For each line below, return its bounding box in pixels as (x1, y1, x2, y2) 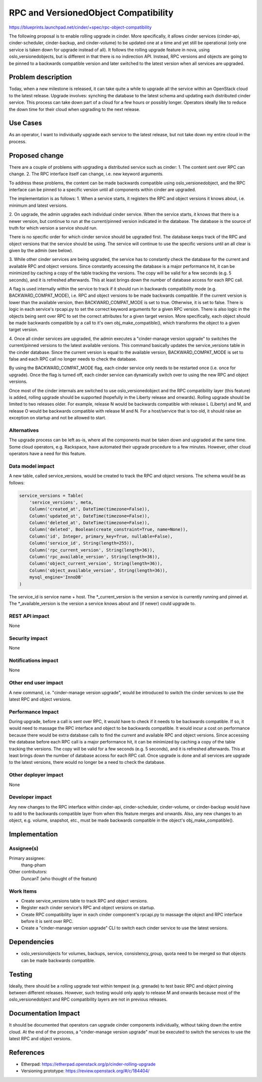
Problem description (9, 73, 72, 81)
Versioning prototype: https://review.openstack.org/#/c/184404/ (21, 1068, 150, 1074)
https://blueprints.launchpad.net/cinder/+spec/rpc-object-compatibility (9, 24, 152, 30)
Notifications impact (9, 657, 58, 664)
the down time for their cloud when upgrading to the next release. (9, 106, 141, 112)
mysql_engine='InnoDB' (29, 575, 83, 580)
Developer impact (9, 793, 52, 800)
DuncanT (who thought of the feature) (21, 876, 97, 882)
